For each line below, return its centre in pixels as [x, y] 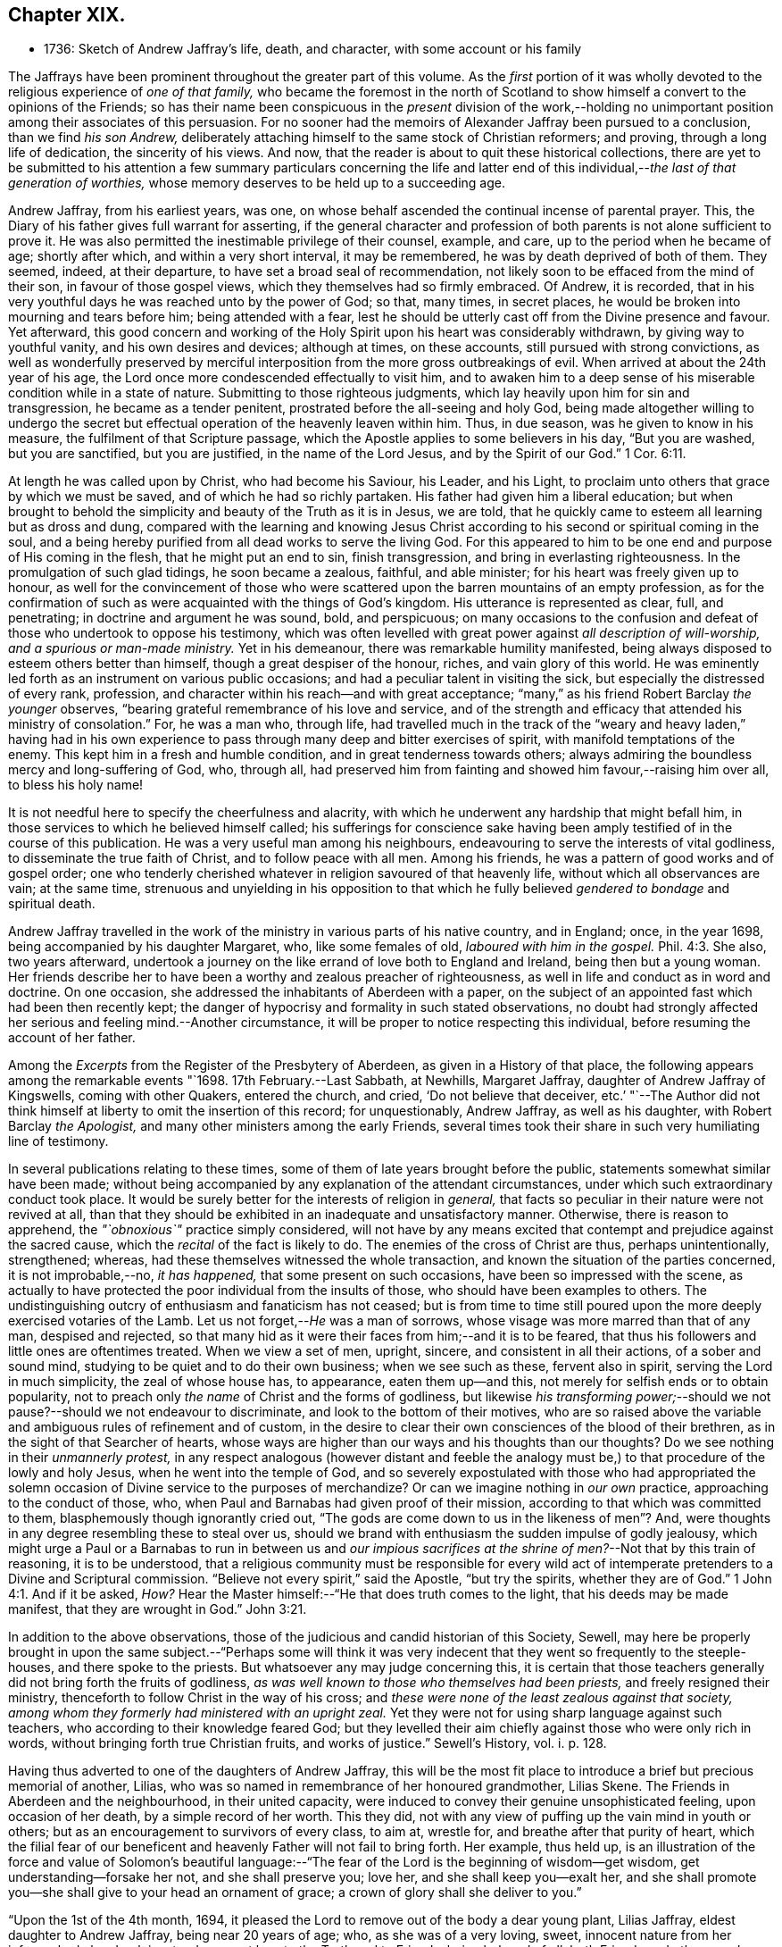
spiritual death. [52, 904]
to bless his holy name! [76, 785]
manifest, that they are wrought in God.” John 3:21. [158, 1609]
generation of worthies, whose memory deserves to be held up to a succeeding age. [257, 183]
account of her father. [72, 1038]
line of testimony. [58, 1141]
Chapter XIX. [67, 15]
